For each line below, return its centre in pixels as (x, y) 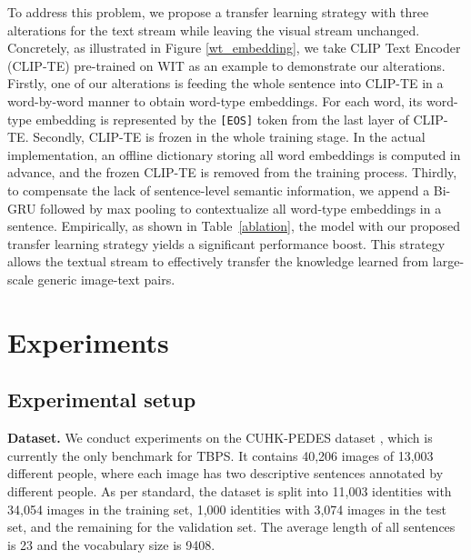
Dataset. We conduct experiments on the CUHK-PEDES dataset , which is (220, 438)
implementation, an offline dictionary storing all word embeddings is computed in (234, 154)
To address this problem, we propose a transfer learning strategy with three (218, 12)
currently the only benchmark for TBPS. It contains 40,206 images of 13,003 (220, 455)
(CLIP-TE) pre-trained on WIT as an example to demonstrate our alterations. (226, 65)
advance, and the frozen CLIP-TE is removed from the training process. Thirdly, (232, 172)
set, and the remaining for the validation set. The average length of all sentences (231, 527)
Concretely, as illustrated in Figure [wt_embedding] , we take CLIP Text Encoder (234, 48)
